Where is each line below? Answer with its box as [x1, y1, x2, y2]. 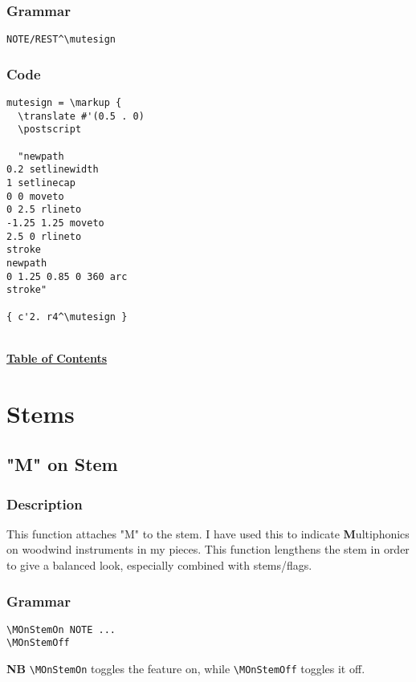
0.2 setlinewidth [6, 164, 99, 176]
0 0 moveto [6, 190, 64, 202]
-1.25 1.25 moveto [6, 217, 104, 229]
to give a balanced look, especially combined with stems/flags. [6, 557, 312, 573]
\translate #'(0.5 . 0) [18, 110, 145, 122]
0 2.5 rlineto [6, 204, 82, 216]
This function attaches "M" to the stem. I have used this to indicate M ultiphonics [6, 525, 410, 542]
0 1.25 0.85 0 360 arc [6, 270, 128, 282]
